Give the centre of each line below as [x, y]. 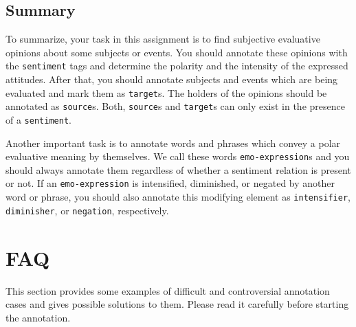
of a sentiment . [38, 119]
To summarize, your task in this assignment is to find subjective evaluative [163, 39]
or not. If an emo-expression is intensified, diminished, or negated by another [170, 183]
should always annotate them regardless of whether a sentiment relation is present [178, 169]
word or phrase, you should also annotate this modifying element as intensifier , [178, 197]
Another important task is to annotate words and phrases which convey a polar [173, 143]
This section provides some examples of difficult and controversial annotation [168, 290]
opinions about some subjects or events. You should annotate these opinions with [177, 52]
